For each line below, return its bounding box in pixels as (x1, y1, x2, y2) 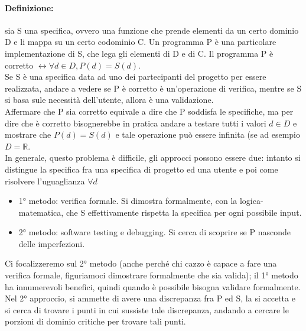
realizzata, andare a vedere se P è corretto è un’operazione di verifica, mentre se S (5, 82, 302, 94)
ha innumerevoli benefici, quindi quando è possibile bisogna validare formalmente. (5, 280, 301, 293)
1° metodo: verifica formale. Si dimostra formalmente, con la (18, 194, 237, 207)
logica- (239, 194, 263, 207)
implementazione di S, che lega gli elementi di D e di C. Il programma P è (5, 47, 274, 59)
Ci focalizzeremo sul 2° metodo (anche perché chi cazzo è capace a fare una (5, 257, 277, 270)
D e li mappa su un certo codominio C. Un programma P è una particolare (5, 35, 276, 48)
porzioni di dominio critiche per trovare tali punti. (5, 315, 186, 327)
